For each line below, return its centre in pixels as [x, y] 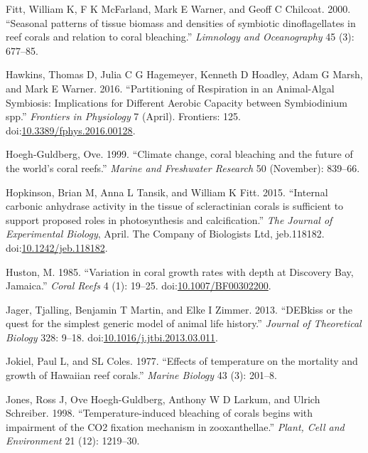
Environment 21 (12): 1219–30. [73, 441]
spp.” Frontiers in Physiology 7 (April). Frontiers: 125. [123, 116]
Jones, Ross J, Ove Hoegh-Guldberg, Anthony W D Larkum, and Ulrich [163, 399]
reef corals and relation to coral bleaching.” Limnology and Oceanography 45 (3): [180, 37]
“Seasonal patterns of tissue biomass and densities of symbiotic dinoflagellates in [181, 22]
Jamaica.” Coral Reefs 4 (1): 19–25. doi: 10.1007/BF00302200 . [139, 286]
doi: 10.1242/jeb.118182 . [57, 247]
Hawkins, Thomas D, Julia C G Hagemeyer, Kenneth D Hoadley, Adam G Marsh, [184, 74]
